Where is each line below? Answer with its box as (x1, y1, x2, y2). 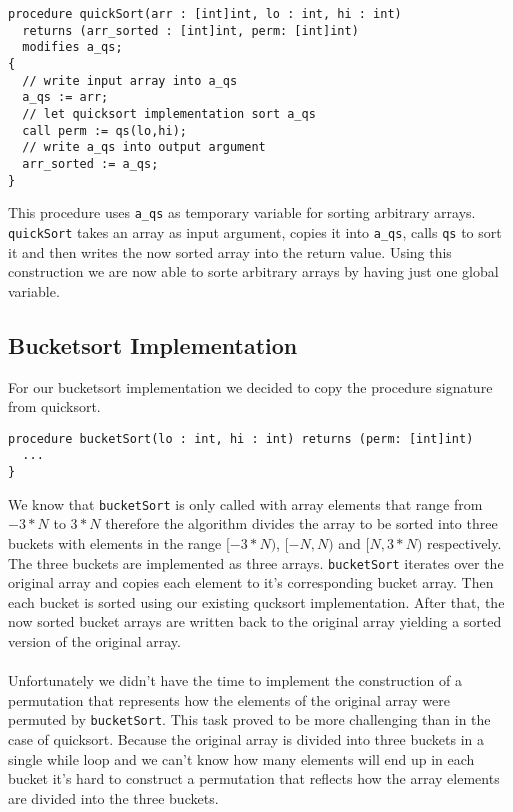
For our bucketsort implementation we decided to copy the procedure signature (8, 376, 493, 397)
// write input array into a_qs (22, 73, 238, 88)
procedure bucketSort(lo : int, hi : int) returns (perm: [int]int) (8, 431, 474, 446)
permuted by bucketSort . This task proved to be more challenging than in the (8, 709, 491, 730)
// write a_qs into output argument (22, 140, 266, 155)
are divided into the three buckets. (8, 787, 219, 808)
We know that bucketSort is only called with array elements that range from (8, 493, 483, 514)
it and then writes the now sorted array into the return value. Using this (8, 241, 452, 262)
